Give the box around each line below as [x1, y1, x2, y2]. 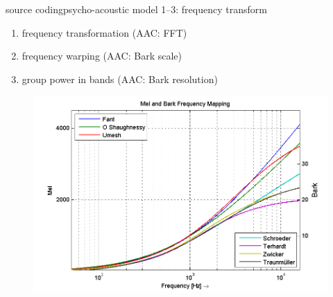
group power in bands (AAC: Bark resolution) [22, 71, 218, 86]
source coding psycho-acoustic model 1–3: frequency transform [6, 2, 267, 16]
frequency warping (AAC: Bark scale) [22, 48, 182, 63]
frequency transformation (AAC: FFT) [22, 25, 187, 39]
